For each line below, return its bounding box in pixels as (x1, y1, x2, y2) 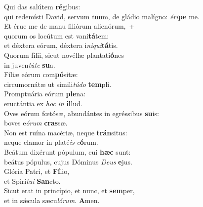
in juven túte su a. (4, 59, 55, 70)
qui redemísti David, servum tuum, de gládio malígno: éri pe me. (4, 11, 200, 21)
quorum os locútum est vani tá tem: (4, 30, 109, 41)
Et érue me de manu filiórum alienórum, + (4, 21, 135, 31)
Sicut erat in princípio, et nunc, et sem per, (4, 185, 135, 196)
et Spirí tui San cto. (4, 175, 61, 186)
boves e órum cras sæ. (4, 118, 68, 128)
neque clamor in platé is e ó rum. (4, 137, 98, 147)
